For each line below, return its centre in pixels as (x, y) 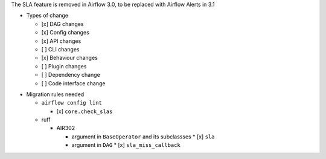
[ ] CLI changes (60, 49)
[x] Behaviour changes (69, 58)
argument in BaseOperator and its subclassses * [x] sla (143, 137)
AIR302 (66, 128)
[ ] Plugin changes (64, 66)
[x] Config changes (66, 33)
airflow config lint (72, 103)
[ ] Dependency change (71, 75)
